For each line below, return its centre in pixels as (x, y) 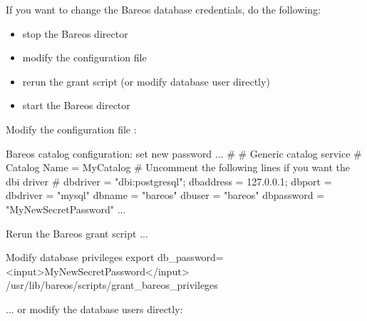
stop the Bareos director (75, 33)
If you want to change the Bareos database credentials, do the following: (163, 9)
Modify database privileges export (80, 257)
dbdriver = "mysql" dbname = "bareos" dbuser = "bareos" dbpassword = (165, 195)
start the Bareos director (76, 105)
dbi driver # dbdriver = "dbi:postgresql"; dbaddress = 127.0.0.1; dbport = (169, 181)
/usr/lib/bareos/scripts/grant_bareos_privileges (112, 285)
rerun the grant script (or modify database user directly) (146, 81)
